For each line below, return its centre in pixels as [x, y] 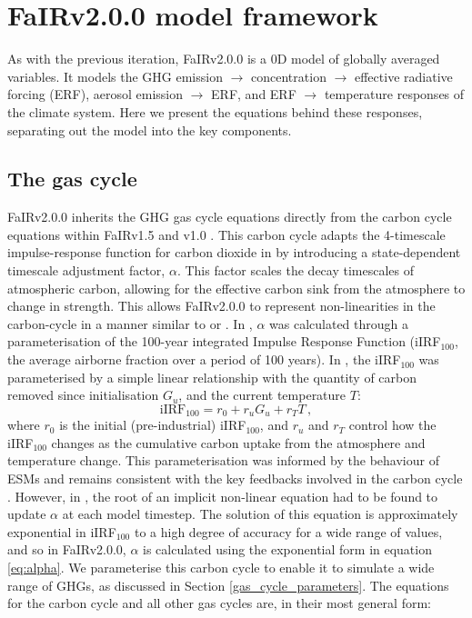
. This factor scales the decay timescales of [296, 270]
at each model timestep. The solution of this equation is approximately [260, 514]
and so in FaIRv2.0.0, [67, 549]
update [27, 514]
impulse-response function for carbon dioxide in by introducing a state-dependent [234, 252]
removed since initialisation [83, 395]
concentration [289, 76]
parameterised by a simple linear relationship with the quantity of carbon [212, 377]
